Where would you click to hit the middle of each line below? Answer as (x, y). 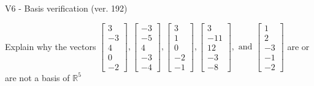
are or (298, 46)
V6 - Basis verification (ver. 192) (66, 8)
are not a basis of (37, 77)
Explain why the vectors (51, 46)
